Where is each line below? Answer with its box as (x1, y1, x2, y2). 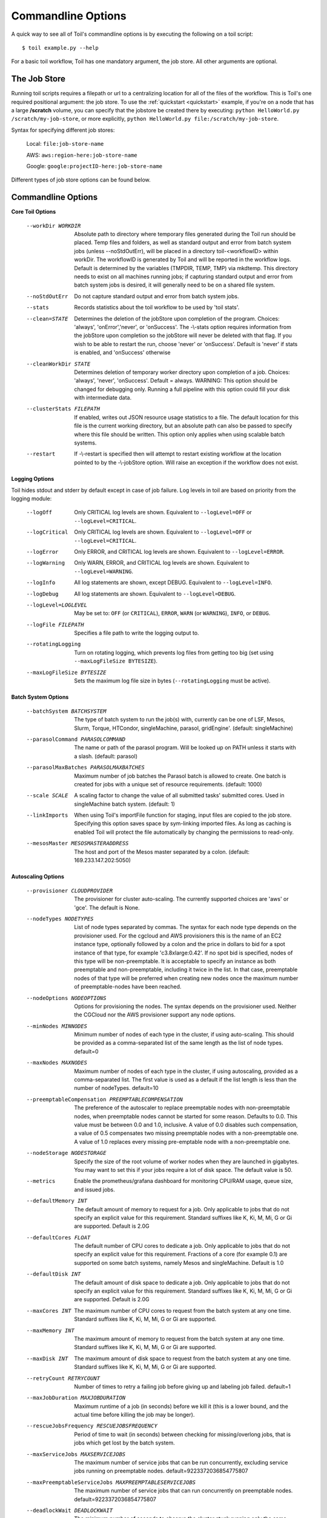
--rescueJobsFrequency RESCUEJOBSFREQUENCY (26, 1423, 157, 1429)
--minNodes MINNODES (26, 1023, 88, 1029)
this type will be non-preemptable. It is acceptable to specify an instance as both (74, 957, 276, 965)
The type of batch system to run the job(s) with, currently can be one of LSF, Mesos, (74, 716, 285, 723)
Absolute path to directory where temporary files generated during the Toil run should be (74, 231, 296, 238)
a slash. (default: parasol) (74, 752, 137, 760)
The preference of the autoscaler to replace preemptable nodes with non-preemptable (74, 1104, 290, 1111)
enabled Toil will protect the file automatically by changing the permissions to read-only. (74, 828, 294, 836)
